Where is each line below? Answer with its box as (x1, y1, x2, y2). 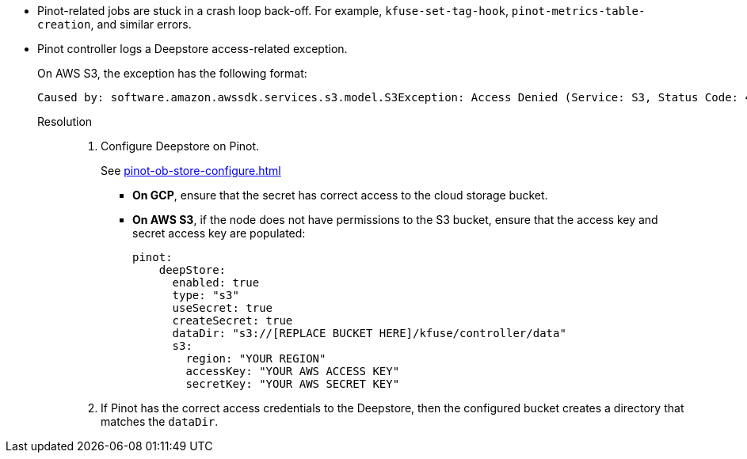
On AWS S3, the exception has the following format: (37, 66, 307, 80)
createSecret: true (172, 314, 293, 327)
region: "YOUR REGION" (185, 352, 326, 365)
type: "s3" (172, 289, 239, 302)
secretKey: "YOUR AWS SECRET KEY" (185, 377, 400, 390)
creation (37, 18, 91, 31)
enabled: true (172, 276, 260, 289)
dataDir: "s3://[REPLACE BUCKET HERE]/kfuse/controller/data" (172, 327, 566, 340)
